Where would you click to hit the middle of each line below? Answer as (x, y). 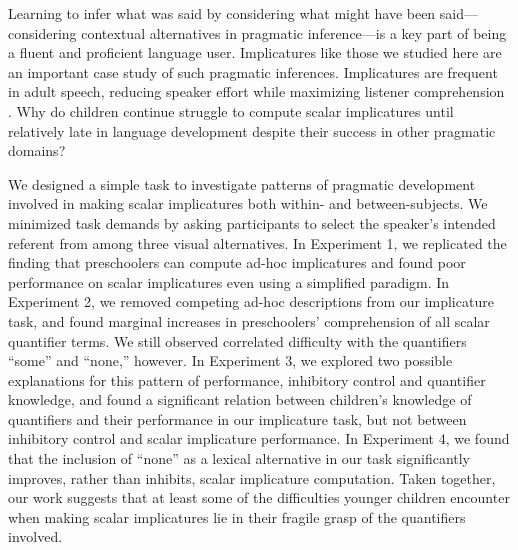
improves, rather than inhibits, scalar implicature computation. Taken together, (252, 477)
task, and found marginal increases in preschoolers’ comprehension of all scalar (249, 320)
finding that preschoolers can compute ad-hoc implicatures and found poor (237, 262)
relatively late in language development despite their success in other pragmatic (252, 130)
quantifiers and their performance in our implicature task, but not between (237, 418)
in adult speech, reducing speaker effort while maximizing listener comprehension (256, 91)
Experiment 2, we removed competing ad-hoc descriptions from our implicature (251, 301)
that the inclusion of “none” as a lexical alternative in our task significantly (239, 458)
